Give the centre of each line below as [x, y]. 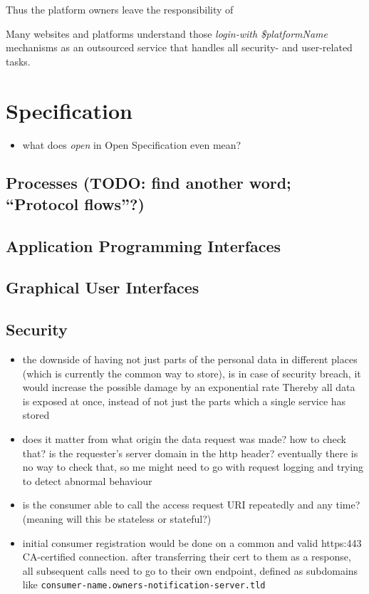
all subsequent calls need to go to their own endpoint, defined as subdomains [190, 570]
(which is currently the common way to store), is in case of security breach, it [192, 373]
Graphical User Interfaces [103, 287]
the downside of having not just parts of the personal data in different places [190, 359]
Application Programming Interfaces [144, 245]
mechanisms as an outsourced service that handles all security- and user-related [179, 47]
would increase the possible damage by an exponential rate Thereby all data [189, 387]
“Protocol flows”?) [75, 203]
